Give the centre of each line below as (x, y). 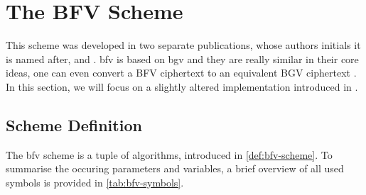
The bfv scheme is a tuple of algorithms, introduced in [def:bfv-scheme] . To (169, 154)
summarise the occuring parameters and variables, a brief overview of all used (175, 168)
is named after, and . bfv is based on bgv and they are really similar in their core (182, 58)
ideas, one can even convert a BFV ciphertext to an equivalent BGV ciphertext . (181, 73)
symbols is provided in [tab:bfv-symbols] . (95, 182)
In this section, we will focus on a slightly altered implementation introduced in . (182, 86)
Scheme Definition (74, 124)
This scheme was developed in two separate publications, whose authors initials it (183, 45)
